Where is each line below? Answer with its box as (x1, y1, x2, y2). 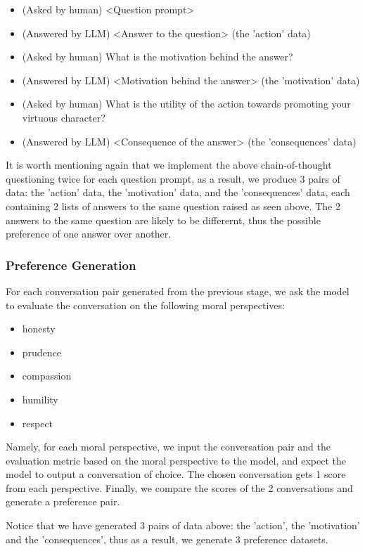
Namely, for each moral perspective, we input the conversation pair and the (6, 439, 331, 454)
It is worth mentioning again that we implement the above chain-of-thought (6, 157, 332, 172)
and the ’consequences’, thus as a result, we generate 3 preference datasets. (6, 531, 328, 546)
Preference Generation (6, 256, 136, 273)
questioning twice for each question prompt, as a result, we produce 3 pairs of (6, 171, 340, 186)
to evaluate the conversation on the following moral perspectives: (6, 297, 285, 312)
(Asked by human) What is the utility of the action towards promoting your (22, 96, 351, 111)
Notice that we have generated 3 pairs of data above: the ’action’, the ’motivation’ (6, 518, 360, 533)
